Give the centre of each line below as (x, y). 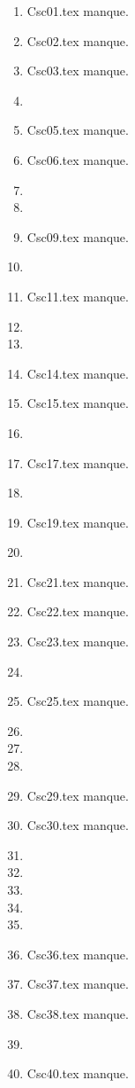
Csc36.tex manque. (78, 954)
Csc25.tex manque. (78, 701)
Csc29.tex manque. (78, 795)
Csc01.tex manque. (78, 11)
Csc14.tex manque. (78, 373)
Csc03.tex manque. (78, 70)
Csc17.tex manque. (78, 462)
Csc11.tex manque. (78, 296)
